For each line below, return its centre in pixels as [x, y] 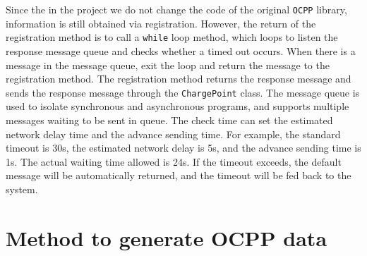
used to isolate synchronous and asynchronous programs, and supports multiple [178, 106]
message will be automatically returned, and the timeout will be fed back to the [179, 175]
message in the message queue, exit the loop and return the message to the [168, 65]
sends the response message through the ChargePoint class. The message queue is [183, 92]
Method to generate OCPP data [167, 237]
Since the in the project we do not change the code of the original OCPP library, [176, 9]
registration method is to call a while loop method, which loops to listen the [172, 37]
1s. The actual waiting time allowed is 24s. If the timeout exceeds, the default [174, 161]
